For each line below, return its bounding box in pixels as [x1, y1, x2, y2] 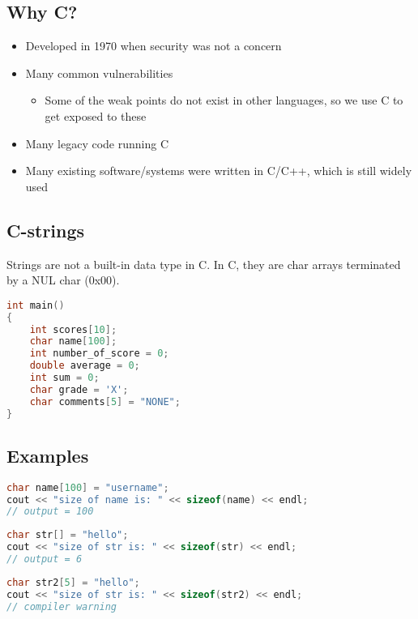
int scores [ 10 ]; [29, 323, 117, 335]
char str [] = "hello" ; [6, 529, 129, 541]
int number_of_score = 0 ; [29, 348, 169, 360]
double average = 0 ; [29, 360, 140, 372]
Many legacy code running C [25, 134, 169, 152]
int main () [6, 299, 65, 311]
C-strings [6, 217, 85, 242]
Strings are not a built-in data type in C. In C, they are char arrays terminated [6, 255, 401, 272]
